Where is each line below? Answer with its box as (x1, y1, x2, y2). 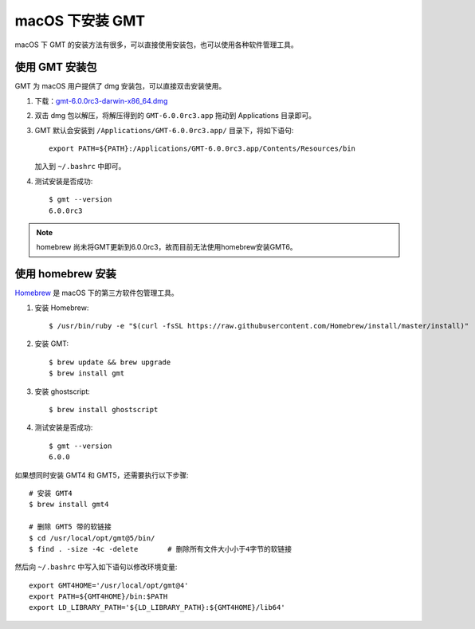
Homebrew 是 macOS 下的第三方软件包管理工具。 (14, 288, 179, 298)
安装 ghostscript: (34, 387, 91, 396)
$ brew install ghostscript (49, 405, 159, 414)
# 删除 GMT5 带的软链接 (29, 522, 112, 532)
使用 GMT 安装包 (14, 61, 97, 74)
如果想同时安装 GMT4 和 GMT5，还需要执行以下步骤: (14, 470, 189, 480)
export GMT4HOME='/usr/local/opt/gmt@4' (29, 580, 189, 590)
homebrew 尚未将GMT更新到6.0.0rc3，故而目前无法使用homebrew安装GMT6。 (36, 242, 298, 252)
